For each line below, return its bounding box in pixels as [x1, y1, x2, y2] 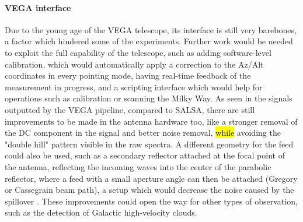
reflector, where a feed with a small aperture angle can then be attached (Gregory [5, 172, 298, 184]
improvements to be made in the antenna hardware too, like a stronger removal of [5, 115, 298, 127]
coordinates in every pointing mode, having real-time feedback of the [5, 69, 251, 82]
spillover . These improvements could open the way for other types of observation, [5, 195, 298, 207]
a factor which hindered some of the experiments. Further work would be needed [5, 35, 293, 47]
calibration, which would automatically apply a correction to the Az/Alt [5, 58, 264, 70]
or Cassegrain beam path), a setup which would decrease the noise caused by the [5, 184, 294, 196]
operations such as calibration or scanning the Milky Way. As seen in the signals [5, 92, 292, 104]
